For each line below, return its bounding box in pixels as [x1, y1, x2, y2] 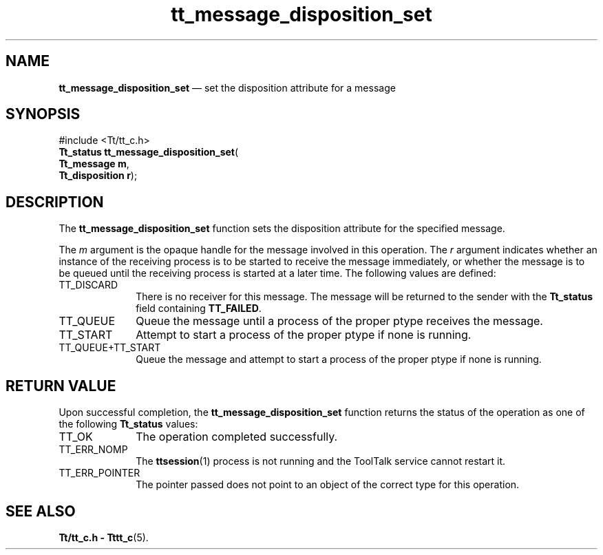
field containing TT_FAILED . [136, 302, 262, 315]
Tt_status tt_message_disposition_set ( [59, 146, 239, 158]
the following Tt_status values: [59, 418, 198, 430]
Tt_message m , [59, 158, 129, 170]
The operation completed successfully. [136, 430, 338, 444]
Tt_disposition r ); [59, 169, 138, 182]
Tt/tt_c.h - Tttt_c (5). [59, 531, 149, 543]
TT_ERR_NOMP [59, 443, 128, 456]
